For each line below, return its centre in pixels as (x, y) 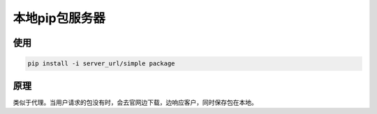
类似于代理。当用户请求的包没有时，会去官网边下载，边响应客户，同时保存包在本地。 (135, 102)
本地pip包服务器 (59, 18)
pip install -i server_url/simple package (101, 64)
